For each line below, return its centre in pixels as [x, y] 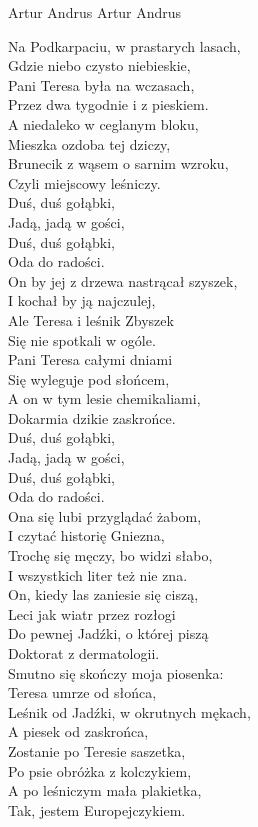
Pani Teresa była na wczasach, [101, 84]
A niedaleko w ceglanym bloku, [103, 123]
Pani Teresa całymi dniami [90, 359]
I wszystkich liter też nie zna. [98, 574]
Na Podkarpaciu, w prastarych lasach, [124, 45]
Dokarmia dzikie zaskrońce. [92, 417]
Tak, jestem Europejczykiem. [97, 809]
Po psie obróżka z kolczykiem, [100, 770]
